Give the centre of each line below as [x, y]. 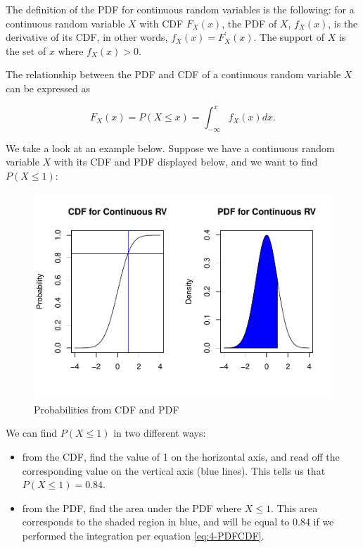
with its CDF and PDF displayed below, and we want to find [186, 162]
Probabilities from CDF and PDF [107, 409]
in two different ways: [160, 433]
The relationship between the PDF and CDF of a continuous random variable [173, 74]
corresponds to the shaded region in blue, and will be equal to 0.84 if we [178, 522]
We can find [32, 433]
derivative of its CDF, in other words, [87, 37]
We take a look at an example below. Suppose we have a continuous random [170, 148]
